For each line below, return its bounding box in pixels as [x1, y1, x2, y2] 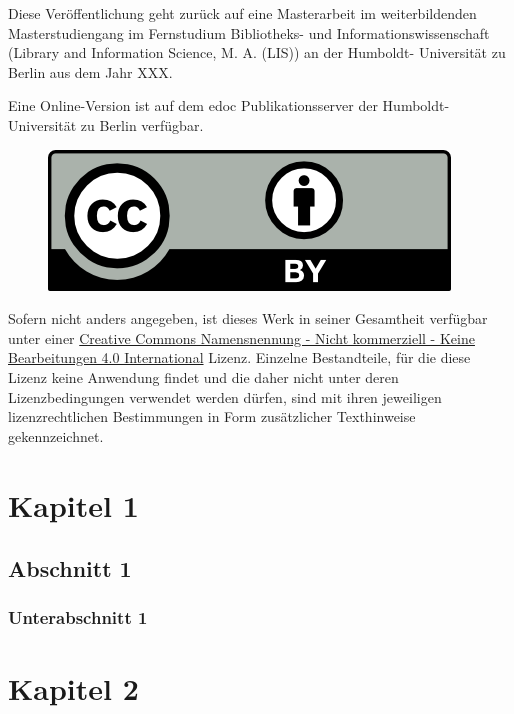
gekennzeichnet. [8, 425, 104, 446]
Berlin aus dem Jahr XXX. [8, 61, 173, 82]
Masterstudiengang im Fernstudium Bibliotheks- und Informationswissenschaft [8, 22, 490, 43]
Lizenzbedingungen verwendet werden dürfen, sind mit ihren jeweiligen [8, 386, 442, 407]
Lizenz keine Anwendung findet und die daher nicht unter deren [8, 366, 399, 387]
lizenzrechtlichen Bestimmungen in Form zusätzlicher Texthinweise [8, 406, 416, 427]
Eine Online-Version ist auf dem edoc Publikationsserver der [8, 95, 378, 116]
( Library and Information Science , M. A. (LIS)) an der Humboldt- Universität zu [8, 42, 506, 63]
